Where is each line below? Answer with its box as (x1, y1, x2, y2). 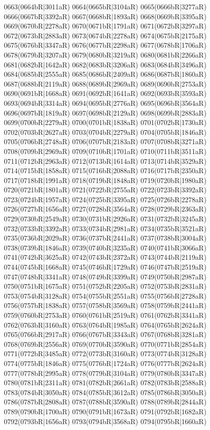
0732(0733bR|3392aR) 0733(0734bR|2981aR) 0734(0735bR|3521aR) (4, 223, 207, 233)
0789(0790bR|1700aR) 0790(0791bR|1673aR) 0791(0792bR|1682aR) (4, 406, 207, 416)
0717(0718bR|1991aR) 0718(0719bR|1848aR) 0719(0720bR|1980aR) (4, 175, 207, 185)
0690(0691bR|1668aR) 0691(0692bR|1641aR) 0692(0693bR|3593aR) (4, 88, 207, 98)
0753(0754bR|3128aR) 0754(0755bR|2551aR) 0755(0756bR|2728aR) (4, 290, 207, 301)
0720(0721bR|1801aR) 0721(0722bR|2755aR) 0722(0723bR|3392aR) (4, 184, 207, 195)
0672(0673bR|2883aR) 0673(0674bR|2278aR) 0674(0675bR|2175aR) (4, 30, 207, 40)
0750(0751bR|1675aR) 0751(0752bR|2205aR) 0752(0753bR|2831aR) (4, 281, 207, 291)
